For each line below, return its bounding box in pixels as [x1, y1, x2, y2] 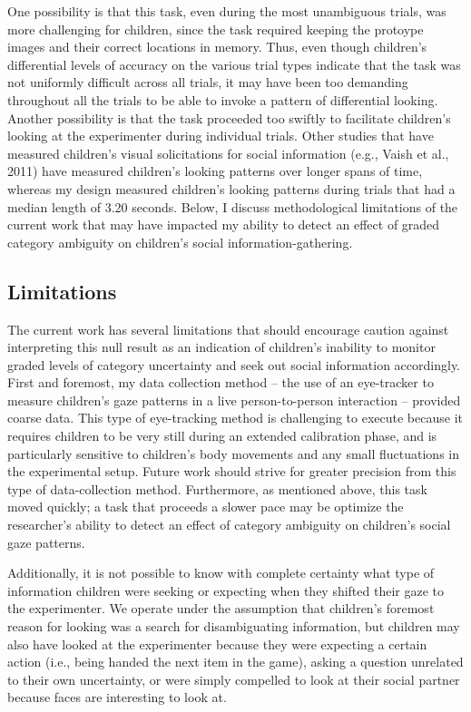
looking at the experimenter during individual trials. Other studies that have [7, 126, 434, 145]
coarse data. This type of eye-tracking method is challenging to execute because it [7, 408, 463, 427]
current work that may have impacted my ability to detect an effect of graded [7, 215, 440, 234]
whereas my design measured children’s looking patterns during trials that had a [7, 179, 456, 198]
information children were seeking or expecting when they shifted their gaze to [7, 580, 445, 600]
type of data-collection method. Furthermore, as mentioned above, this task [7, 479, 427, 498]
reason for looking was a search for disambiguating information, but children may [7, 617, 460, 636]
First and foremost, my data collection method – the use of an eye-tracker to [7, 373, 434, 392]
